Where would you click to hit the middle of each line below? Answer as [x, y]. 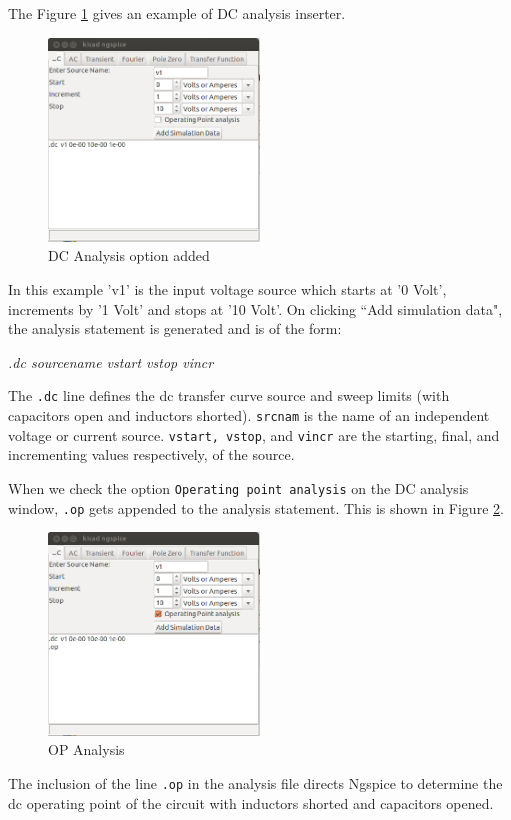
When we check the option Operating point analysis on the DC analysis [238, 487]
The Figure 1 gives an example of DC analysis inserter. [177, 13]
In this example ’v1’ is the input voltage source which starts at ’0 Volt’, [227, 288]
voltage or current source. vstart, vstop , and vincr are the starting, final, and [254, 434]
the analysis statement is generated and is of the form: [175, 328]
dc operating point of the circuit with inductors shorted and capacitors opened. [251, 802]
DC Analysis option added [129, 255]
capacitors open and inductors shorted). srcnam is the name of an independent [249, 414]
